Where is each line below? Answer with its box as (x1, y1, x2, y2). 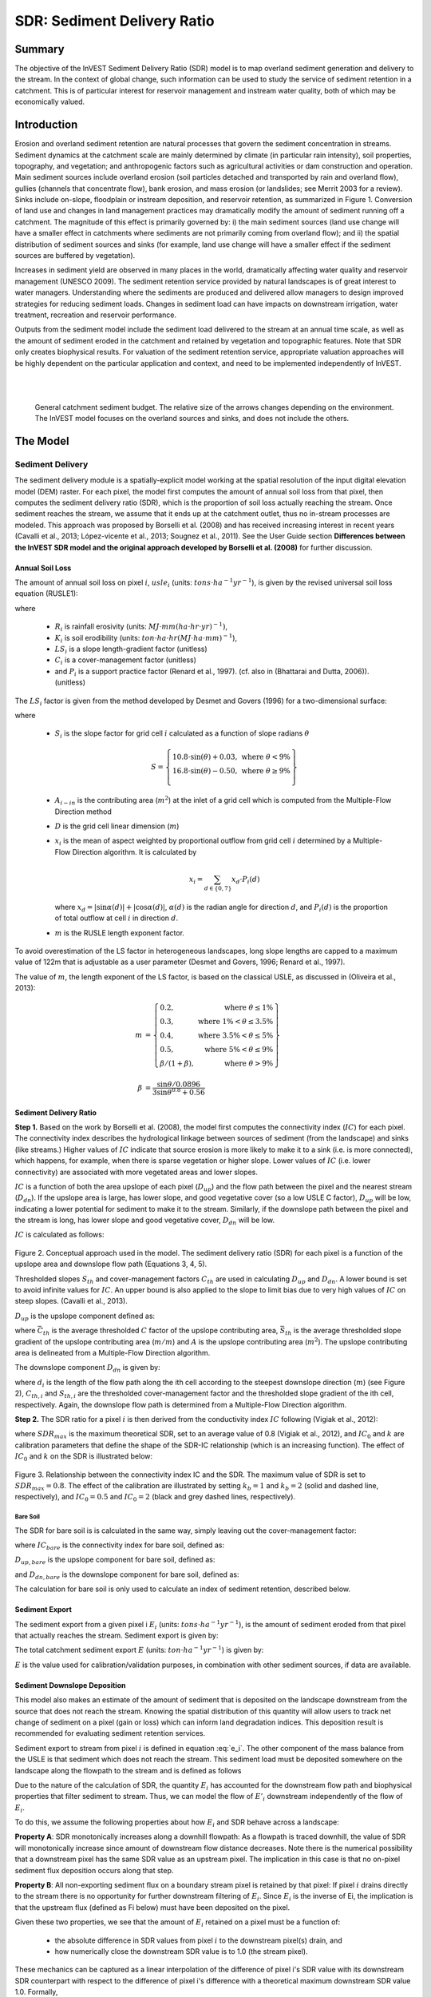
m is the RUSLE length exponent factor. (54, 927, 185, 938)
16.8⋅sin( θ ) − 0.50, (172, 766, 238, 775)
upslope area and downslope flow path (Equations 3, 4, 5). (14, 1259, 208, 1269)
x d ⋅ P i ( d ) (231, 875, 260, 886)
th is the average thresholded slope (284, 1326, 402, 1337)
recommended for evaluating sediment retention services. (14, 1729, 206, 1738)
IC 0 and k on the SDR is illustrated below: (14, 1451, 153, 1463)
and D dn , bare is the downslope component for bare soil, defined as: (14, 1570, 239, 1581)
